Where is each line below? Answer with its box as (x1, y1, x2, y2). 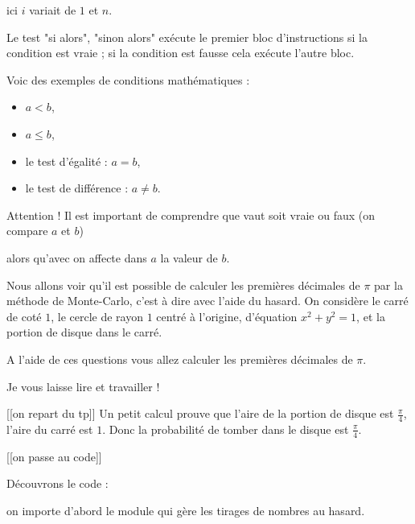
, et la (356, 307, 385, 324)
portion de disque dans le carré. (6, 324, 162, 340)
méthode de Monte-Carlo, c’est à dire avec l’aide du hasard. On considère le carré (6, 292, 409, 309)
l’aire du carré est (6, 420, 93, 437)
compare (6, 222, 48, 239)
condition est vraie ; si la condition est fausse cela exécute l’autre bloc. (6, 44, 355, 61)
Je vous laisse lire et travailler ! (6, 378, 160, 394)
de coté (6, 307, 42, 324)
